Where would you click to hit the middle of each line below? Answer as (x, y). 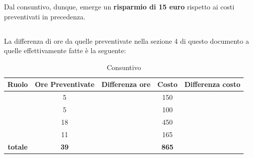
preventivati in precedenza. (45, 16)
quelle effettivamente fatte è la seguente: (65, 50)
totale (18, 146)
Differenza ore (126, 84)
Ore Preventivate (65, 84)
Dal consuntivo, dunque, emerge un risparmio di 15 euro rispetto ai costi (119, 6)
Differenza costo (212, 84)
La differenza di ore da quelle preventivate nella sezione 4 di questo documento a (126, 40)
